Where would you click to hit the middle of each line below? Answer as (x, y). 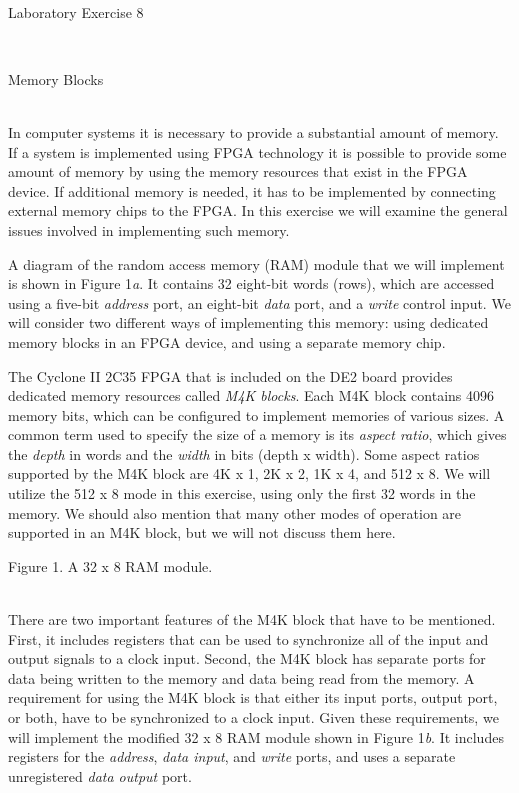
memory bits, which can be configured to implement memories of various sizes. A (256, 414)
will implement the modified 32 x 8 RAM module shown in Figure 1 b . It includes (256, 736)
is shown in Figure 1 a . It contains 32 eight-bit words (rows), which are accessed (251, 283)
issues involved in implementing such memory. (149, 229)
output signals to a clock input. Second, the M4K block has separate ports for (247, 658)
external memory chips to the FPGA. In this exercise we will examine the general (258, 210)
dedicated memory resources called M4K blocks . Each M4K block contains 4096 (251, 395)
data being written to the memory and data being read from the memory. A (241, 677)
